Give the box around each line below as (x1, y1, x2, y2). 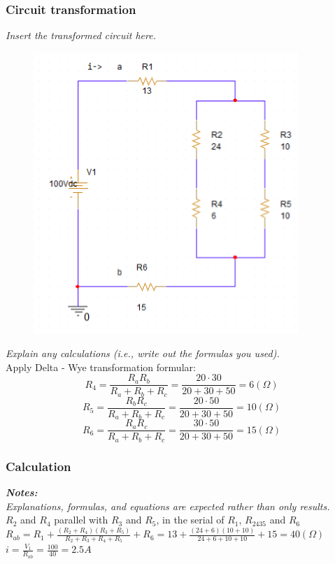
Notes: (6, 484, 38, 499)
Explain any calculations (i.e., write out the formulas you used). (6, 346, 280, 360)
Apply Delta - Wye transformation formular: (6, 359, 196, 374)
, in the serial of (156, 512, 224, 527)
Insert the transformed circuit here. (6, 28, 156, 43)
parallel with (54, 512, 108, 527)
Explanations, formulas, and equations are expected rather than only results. (6, 498, 330, 513)
